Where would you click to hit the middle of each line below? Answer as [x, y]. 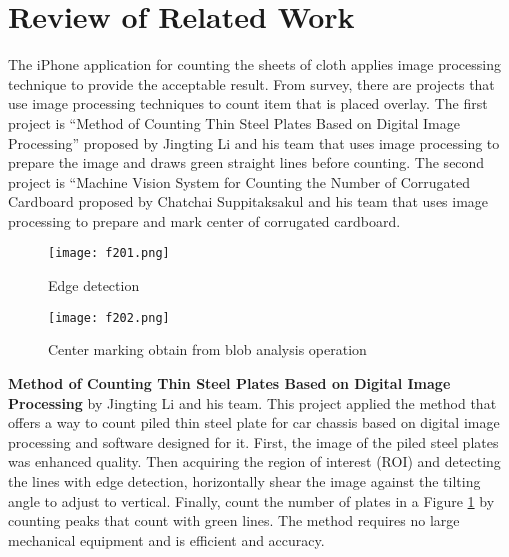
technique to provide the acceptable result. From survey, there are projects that [251, 83]
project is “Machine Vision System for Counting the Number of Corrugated [239, 181]
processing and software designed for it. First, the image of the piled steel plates [253, 441]
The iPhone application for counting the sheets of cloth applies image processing [254, 64]
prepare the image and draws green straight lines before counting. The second [246, 162]
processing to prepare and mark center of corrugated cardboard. [204, 220]
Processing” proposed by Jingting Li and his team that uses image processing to [254, 142]
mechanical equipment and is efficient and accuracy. [166, 539]
